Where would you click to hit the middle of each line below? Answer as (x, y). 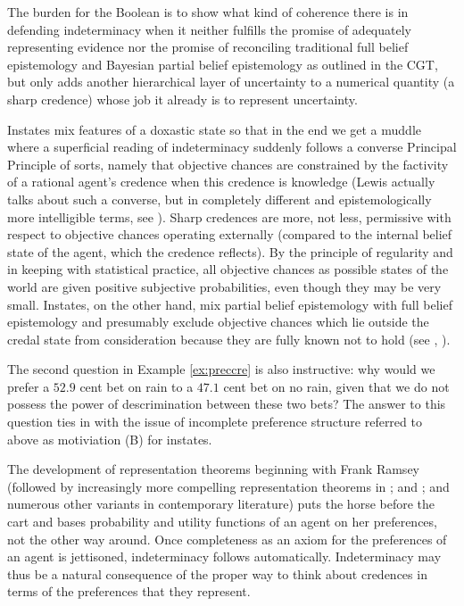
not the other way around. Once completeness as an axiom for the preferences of (227, 539)
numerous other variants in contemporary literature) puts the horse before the (221, 504)
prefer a (29, 386)
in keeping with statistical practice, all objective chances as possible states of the (228, 269)
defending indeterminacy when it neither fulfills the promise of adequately (209, 29)
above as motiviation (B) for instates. (110, 439)
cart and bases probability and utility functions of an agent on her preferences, (222, 522)
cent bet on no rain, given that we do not (336, 386)
